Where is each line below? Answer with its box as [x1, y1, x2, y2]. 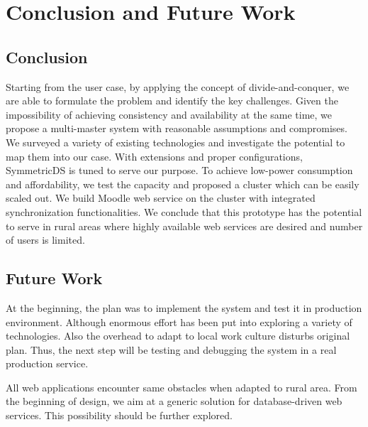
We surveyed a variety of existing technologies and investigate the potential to [6, 134, 345, 149]
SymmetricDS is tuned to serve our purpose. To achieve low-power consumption [6, 163, 353, 178]
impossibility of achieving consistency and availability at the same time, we [6, 107, 333, 121]
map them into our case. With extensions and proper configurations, [6, 148, 303, 163]
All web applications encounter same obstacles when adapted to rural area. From [6, 379, 357, 394]
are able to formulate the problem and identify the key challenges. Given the [6, 93, 338, 108]
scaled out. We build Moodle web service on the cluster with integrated [6, 190, 316, 205]
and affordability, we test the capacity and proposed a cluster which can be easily [6, 176, 359, 191]
